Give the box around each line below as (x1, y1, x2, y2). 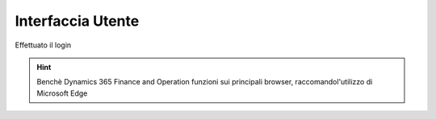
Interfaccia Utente (15, 12, 140, 30)
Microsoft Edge (36, 88, 88, 98)
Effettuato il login (15, 40, 72, 50)
